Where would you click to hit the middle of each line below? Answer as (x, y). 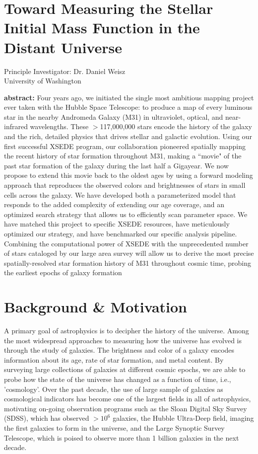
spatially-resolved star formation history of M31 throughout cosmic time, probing (128, 263)
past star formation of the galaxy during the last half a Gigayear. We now (116, 165)
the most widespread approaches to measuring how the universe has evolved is (123, 340)
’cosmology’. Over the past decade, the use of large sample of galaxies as (114, 389)
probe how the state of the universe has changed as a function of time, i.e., (118, 379)
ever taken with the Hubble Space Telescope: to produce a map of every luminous (128, 107)
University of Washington (43, 81)
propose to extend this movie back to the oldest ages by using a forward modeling (129, 175)
